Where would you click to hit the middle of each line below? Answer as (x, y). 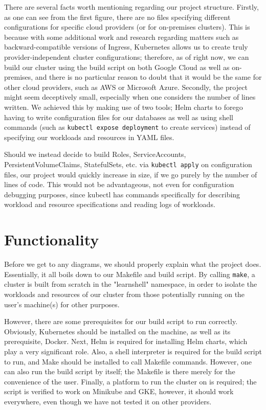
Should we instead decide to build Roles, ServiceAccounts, (95, 154)
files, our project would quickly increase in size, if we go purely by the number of (131, 174)
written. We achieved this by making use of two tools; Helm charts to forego (124, 107)
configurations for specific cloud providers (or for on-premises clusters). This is (127, 27)
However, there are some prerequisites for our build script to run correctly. (121, 321)
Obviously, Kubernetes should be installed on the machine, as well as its (117, 331)
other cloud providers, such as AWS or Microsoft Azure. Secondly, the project (126, 87)
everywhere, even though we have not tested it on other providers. (108, 401)
